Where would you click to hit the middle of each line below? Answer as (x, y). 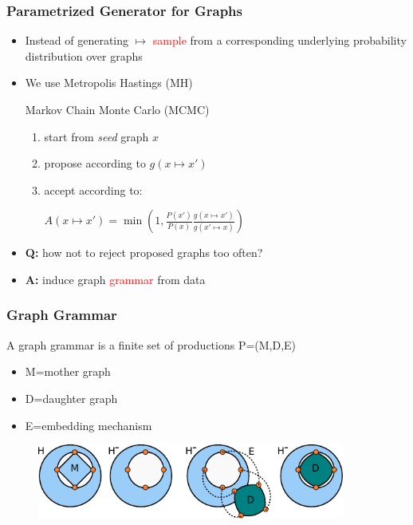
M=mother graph (68, 371)
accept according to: (93, 189)
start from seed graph (96, 136)
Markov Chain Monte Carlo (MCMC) (117, 109)
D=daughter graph (71, 398)
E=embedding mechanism (88, 425)
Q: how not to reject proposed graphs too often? (144, 253)
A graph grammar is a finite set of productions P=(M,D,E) (151, 344)
